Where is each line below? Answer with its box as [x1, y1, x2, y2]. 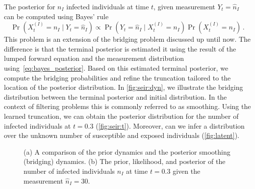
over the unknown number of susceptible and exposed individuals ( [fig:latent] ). [4, 130, 239, 140]
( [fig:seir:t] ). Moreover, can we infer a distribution [96, 120, 245, 131]
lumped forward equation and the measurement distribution [4, 53, 184, 63]
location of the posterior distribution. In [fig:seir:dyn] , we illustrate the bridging [4, 82, 243, 92]
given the [173, 165, 201, 176]
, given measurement [153, 1, 215, 11]
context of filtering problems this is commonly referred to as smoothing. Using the [4, 101, 251, 111]
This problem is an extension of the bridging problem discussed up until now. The [4, 34, 251, 44]
